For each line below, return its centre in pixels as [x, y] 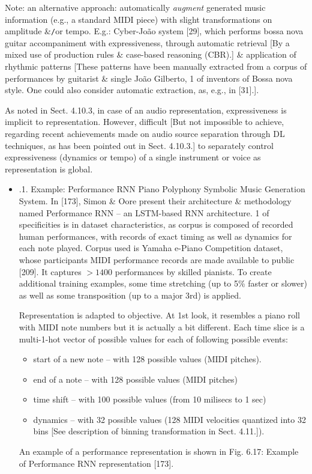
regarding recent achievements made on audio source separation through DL [145, 133]
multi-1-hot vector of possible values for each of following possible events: [153, 339]
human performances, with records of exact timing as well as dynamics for [155, 236]
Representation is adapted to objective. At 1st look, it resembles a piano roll [159, 315]
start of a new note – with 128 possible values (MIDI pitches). [147, 359]
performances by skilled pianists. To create [193, 271]
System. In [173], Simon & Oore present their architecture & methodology [155, 200]
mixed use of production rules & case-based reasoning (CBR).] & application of [151, 54]
